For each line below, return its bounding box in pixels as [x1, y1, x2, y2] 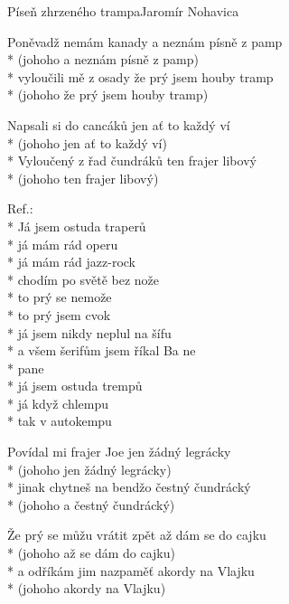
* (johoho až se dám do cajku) [7, 543, 175, 562]
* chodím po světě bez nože [7, 269, 160, 288]
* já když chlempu [7, 393, 108, 412]
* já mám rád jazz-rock [7, 252, 136, 271]
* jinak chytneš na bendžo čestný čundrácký [7, 477, 251, 496]
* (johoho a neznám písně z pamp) [7, 50, 200, 69]
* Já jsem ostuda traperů [7, 216, 146, 235]
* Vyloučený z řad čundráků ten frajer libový [7, 151, 256, 170]
